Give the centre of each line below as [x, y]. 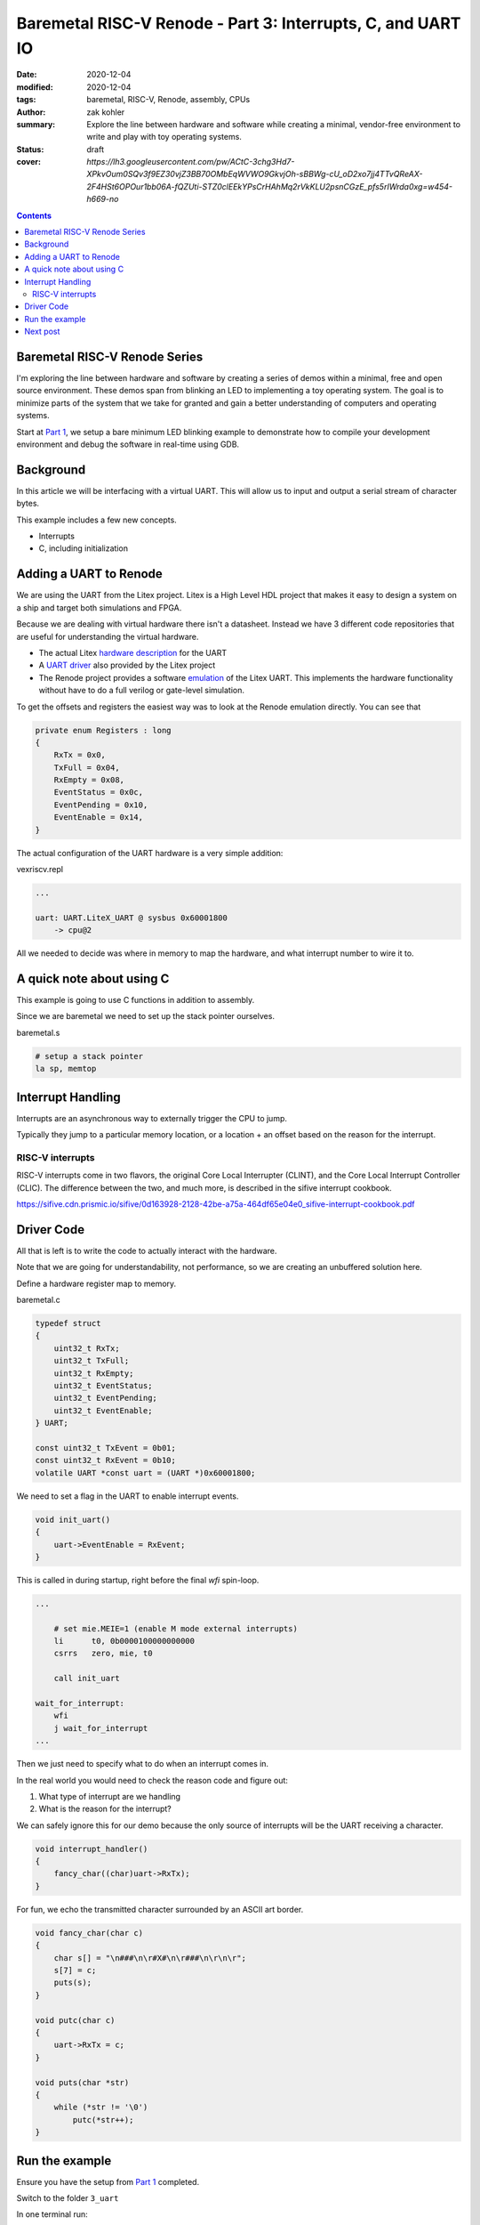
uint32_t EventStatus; [103, 1386]
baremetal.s [38, 1032]
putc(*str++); [103, 2120]
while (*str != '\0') [101, 2108]
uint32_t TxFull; [92, 1361]
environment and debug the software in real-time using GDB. [128, 444]
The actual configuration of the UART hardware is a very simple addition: [150, 853]
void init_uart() [73, 1519]
